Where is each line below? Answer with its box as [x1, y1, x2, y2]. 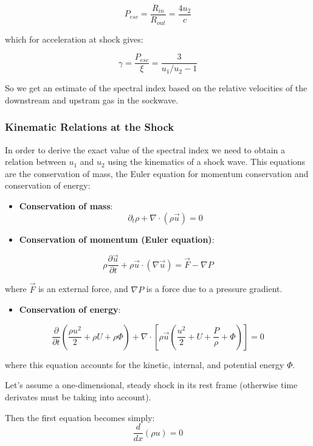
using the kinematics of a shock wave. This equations [108, 155, 306, 168]
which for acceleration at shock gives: [5, 32, 143, 45]
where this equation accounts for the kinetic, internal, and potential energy [5, 358, 284, 371]
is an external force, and [38, 282, 128, 295]
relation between [5, 155, 66, 168]
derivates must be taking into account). [5, 391, 151, 403]
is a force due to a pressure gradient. [146, 282, 283, 295]
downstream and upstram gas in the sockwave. [5, 93, 179, 106]
